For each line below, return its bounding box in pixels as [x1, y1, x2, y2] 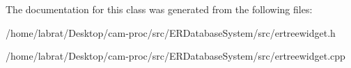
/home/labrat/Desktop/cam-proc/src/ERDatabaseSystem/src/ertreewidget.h [6, 25, 336, 40]
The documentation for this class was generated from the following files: [6, 2, 313, 16]
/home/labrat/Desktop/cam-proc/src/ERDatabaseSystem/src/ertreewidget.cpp [6, 49, 345, 63]
